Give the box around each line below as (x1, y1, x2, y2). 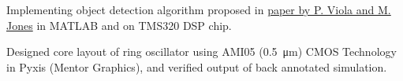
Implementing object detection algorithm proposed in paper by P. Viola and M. (6, 2, 391, 17)
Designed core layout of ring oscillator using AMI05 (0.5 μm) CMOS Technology (6, 43, 397, 60)
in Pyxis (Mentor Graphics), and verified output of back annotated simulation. (6, 58, 387, 75)
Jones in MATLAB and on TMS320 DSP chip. (6, 17, 232, 33)
